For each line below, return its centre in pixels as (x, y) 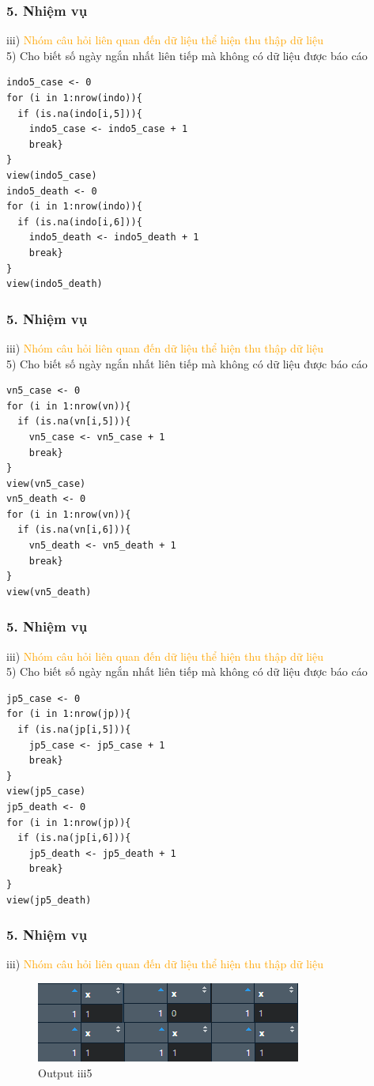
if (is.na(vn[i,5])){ (74, 422)
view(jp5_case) (46, 792)
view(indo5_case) (52, 175)
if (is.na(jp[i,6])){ (74, 838)
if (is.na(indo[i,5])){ (80, 113)
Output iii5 (65, 1072)
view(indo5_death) (55, 284)
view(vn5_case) (46, 483)
